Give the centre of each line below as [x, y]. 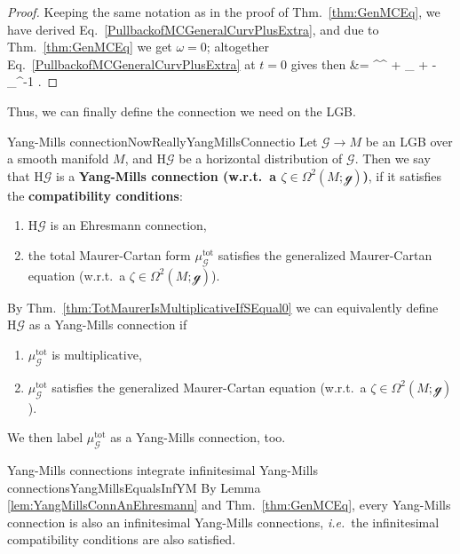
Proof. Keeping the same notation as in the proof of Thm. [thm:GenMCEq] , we [224, 12]
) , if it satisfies [402, 175]
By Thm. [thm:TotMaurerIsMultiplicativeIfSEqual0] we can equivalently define [223, 307]
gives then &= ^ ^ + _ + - [364, 63]
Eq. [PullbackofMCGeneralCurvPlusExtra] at [131, 63]
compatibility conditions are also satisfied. [122, 539]
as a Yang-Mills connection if [108, 324]
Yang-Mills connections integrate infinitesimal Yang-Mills [163, 469]
